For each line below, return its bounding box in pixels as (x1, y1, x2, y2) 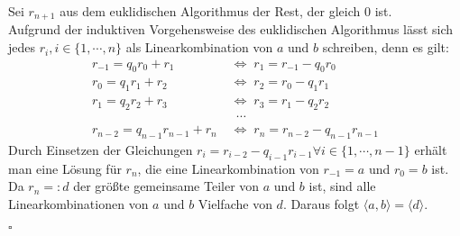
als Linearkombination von (125, 38, 273, 57)
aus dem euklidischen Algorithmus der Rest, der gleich (60, 2, 361, 20)
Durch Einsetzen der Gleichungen (8, 140, 193, 159)
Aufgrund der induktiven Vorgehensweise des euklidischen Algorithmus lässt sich (8, 20, 454, 39)
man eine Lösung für (8, 159, 122, 177)
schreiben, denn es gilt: (322, 38, 449, 57)
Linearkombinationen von (8, 194, 149, 213)
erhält (414, 140, 447, 159)
